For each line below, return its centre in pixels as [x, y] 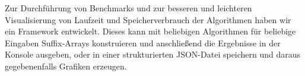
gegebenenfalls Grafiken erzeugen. [66, 66]
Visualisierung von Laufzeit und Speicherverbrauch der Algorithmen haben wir [148, 19]
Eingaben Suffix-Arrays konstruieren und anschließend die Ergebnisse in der [143, 42]
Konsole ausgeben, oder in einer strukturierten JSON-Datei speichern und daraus [153, 54]
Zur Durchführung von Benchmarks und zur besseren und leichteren [128, 8]
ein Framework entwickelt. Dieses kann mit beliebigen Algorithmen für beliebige [150, 31]
